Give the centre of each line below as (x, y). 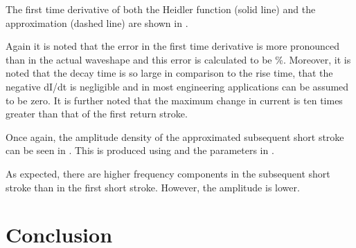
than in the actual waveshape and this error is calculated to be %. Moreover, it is (178, 59)
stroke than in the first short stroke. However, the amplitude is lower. (153, 187)
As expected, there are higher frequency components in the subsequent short (168, 173)
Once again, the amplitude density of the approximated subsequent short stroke (175, 136)
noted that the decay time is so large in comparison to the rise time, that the (169, 73)
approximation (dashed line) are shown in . (97, 22)
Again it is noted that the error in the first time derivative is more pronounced (172, 46)
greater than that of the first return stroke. (97, 114)
